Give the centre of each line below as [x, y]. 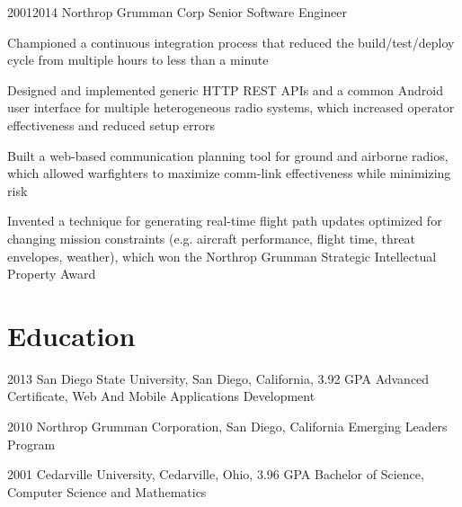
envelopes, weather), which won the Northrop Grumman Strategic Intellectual [222, 256]
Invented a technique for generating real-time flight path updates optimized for [225, 221]
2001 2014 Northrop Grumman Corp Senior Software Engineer [177, 12]
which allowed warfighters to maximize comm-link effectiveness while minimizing [229, 173]
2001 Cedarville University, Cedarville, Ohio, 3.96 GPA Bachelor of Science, [216, 474]
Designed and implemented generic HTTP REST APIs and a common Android [225, 89]
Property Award [52, 274]
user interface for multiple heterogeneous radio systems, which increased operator [231, 107]
